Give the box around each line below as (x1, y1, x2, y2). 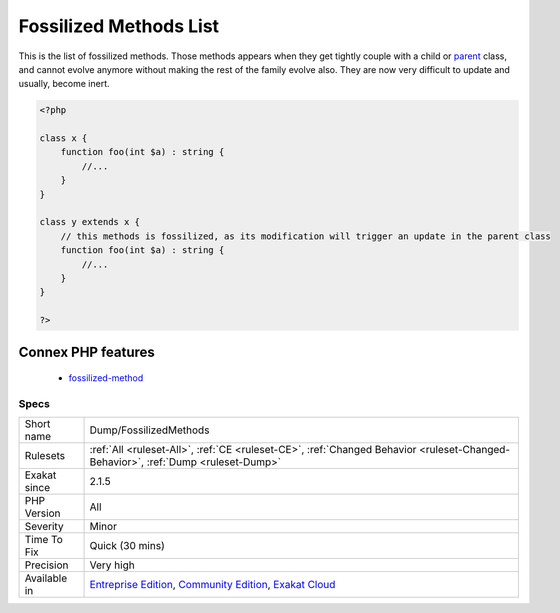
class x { (39, 133, 88, 144)
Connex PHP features (18, 343, 155, 360)
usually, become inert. (18, 78, 110, 90)
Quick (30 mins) (89, 539, 165, 553)
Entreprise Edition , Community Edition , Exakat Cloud (89, 578, 336, 592)
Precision (24, 558, 69, 572)
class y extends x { (39, 216, 140, 228)
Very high (89, 558, 135, 572)
